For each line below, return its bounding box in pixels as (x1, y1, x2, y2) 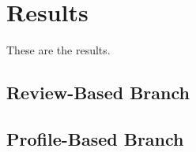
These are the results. (6, 42, 111, 58)
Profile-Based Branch (6, 126, 184, 150)
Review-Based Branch (6, 80, 190, 105)
